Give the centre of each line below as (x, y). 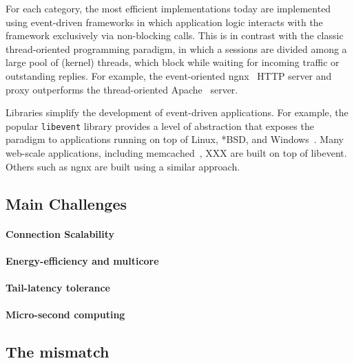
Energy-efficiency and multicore (82, 260)
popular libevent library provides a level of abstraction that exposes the (160, 125)
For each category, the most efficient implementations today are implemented (168, 8)
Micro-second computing (65, 315)
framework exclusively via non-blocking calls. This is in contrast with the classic (175, 35)
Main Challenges (66, 203)
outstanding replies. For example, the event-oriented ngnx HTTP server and (169, 75)
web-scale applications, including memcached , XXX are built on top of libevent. (176, 153)
